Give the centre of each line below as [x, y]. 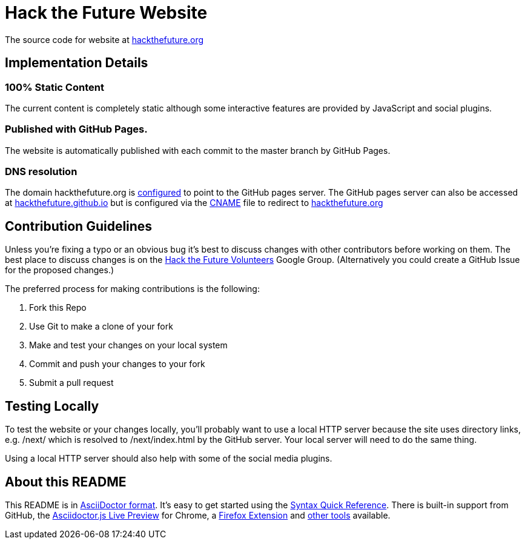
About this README [66, 482]
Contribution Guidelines [79, 226]
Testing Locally [52, 406]
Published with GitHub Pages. [76, 129]
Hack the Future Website [106, 13]
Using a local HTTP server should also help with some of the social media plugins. [169, 459]
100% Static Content [54, 87]
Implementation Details [77, 63]
